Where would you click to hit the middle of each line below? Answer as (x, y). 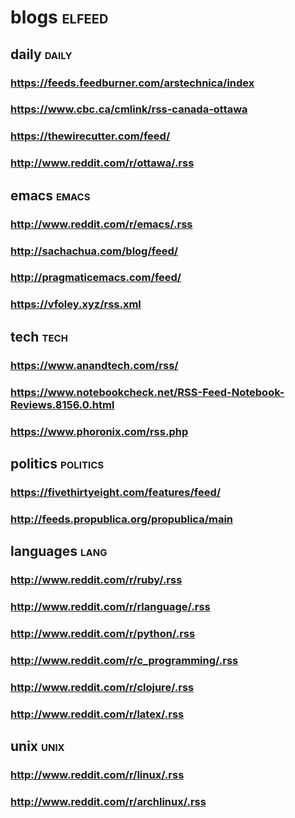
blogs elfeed (59, 17)
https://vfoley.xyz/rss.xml (76, 304)
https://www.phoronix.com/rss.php (99, 431)
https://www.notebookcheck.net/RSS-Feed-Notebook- (147, 392)
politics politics (57, 463)
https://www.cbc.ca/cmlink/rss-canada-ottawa (129, 109)
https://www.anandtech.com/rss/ (94, 365)
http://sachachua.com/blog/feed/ (94, 251)
